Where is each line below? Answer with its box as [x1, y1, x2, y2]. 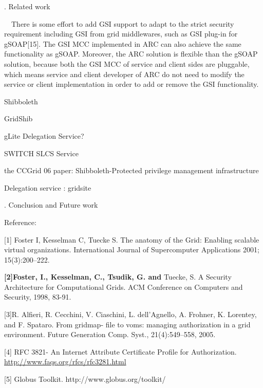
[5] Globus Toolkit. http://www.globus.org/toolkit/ [4, 374, 166, 384]
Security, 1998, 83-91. [4, 291, 71, 302]
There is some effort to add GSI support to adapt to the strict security [11, 18, 234, 29]
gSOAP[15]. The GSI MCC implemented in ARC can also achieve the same [4, 38, 241, 49]
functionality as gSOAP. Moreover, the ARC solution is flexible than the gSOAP [4, 48, 258, 59]
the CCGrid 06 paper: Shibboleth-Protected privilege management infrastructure [4, 165, 259, 176]
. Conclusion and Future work [4, 199, 98, 210]
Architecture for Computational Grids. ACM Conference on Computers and [4, 281, 243, 292]
